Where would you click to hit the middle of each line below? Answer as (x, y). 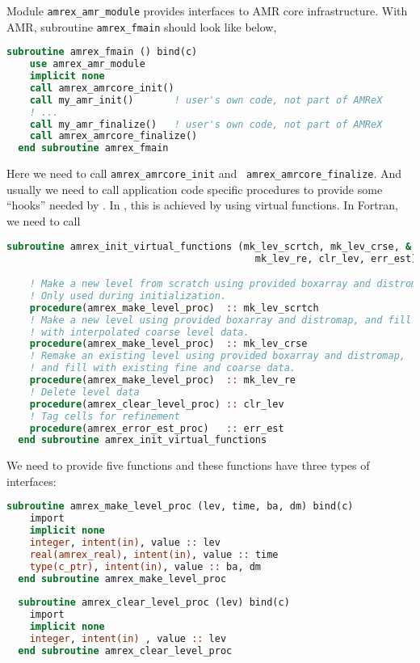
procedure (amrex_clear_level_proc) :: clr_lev (157, 404)
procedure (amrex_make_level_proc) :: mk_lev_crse (168, 344)
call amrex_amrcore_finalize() (113, 136)
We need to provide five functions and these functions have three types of (188, 465)
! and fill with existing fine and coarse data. (162, 368)
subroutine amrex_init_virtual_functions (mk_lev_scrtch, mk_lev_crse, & (209, 246)
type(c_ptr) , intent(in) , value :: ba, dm (145, 566)
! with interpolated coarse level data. (139, 332)
